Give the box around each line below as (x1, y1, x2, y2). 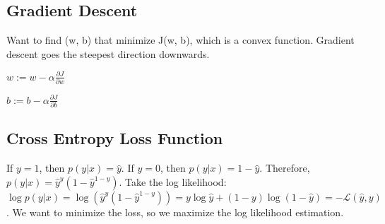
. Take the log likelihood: (119, 174, 227, 189)
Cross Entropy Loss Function (6, 127, 223, 149)
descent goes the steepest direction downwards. (6, 46, 210, 61)
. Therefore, (259, 160, 310, 175)
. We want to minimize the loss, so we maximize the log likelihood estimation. (6, 204, 344, 219)
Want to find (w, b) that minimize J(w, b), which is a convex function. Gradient (6, 33, 355, 47)
